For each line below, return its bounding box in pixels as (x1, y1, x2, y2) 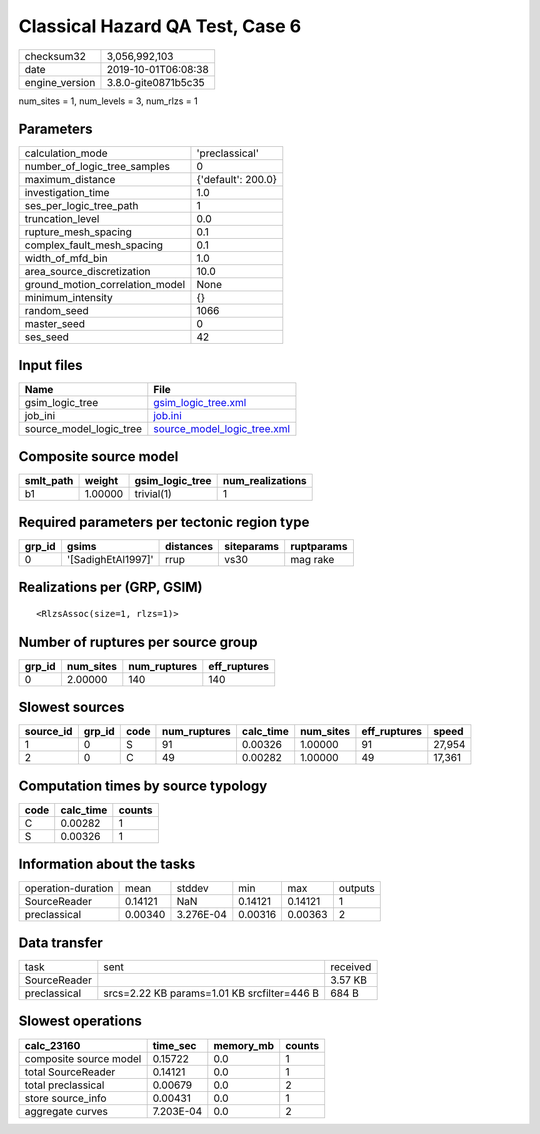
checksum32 (24, 49, 87, 63)
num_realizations (222, 474, 307, 488)
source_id (24, 725, 73, 739)
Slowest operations (18, 1013, 142, 1030)
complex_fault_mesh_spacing (24, 238, 164, 252)
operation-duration (24, 881, 114, 895)
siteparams (224, 540, 280, 553)
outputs (338, 881, 375, 895)
